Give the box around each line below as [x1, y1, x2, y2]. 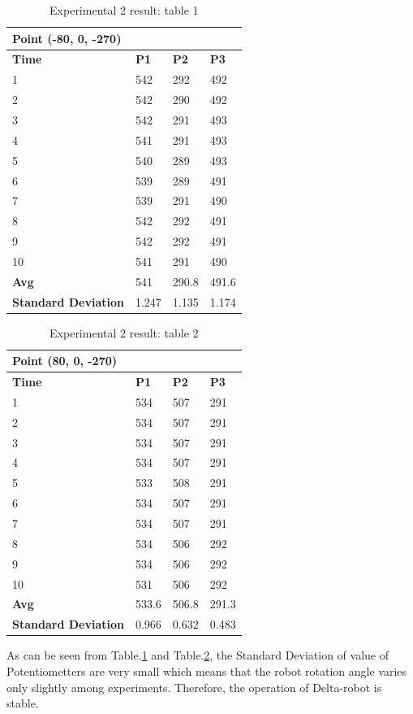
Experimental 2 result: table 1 [49, 2, 199, 18]
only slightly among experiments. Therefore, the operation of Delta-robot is [6, 678, 382, 695]
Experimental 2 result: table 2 [49, 324, 199, 341]
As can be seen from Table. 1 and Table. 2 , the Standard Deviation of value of [6, 647, 389, 664]
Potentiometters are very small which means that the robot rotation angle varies [6, 662, 407, 679]
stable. [6, 694, 39, 712]
